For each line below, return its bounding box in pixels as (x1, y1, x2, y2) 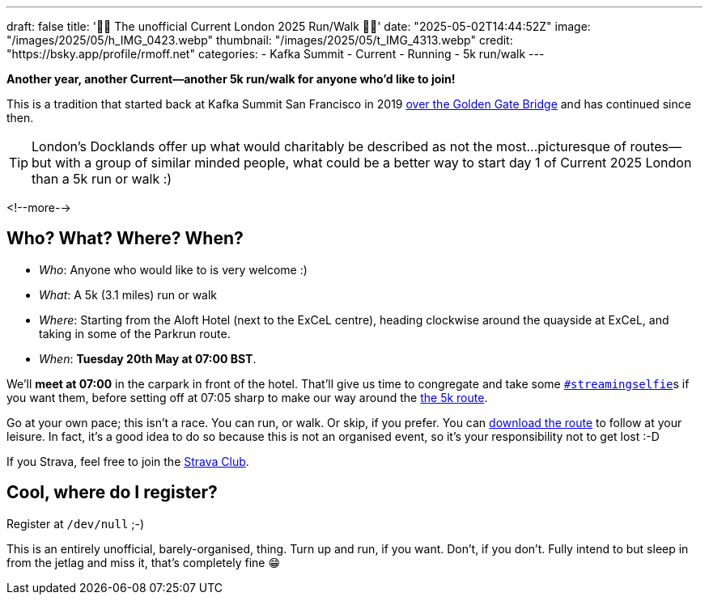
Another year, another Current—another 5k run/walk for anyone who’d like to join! (6, 72, 456, 86)
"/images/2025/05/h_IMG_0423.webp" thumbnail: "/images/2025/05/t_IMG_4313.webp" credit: (6, 33, 513, 47)
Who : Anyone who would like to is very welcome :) (39, 262, 308, 277)
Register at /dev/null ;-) (6, 516, 145, 531)
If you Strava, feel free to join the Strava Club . (6, 454, 249, 468)
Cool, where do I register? (6, 482, 218, 503)
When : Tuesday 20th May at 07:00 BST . (39, 351, 257, 366)
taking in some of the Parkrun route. (39, 326, 231, 341)
